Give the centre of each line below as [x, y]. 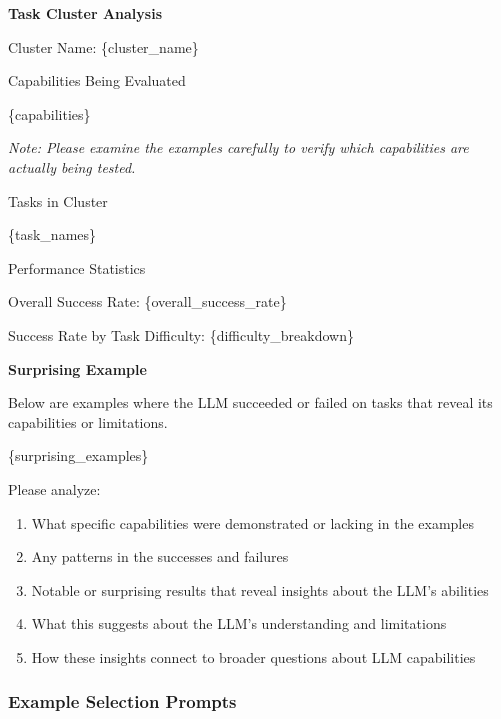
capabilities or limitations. [88, 421]
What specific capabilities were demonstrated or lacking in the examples [252, 522]
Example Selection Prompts [122, 701]
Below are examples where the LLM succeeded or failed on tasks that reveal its [250, 402]
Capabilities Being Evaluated [97, 80]
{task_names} [52, 234]
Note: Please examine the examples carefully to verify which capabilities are [238, 147]
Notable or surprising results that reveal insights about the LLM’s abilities [260, 589]
